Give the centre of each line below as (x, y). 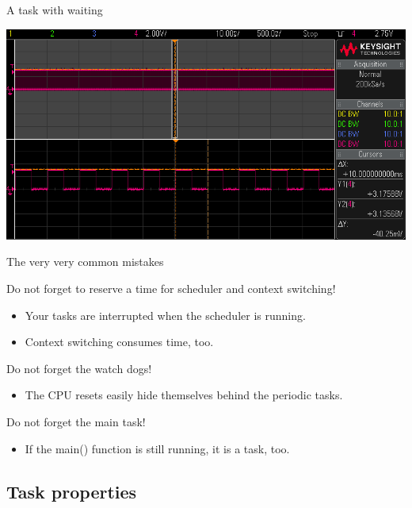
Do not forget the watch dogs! (79, 368)
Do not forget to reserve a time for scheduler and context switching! (171, 288)
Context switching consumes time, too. (119, 342)
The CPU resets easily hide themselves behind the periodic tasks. (184, 395)
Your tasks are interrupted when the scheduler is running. (165, 315)
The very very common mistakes (85, 262)
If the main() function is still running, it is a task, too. (157, 448)
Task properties (72, 491)
